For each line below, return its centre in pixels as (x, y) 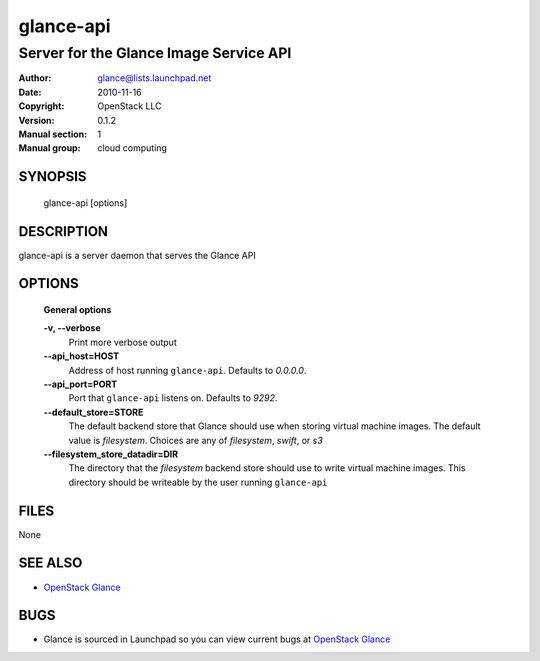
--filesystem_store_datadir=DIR (111, 454)
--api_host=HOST (81, 356)
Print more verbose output (122, 342)
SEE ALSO (50, 563)
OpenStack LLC (129, 106)
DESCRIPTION (63, 231)
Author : (35, 78)
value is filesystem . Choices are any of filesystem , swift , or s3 (196, 440)
